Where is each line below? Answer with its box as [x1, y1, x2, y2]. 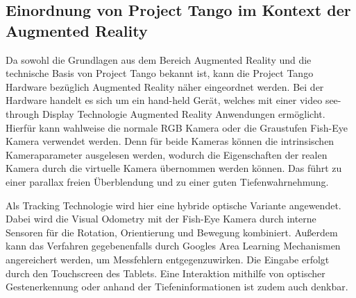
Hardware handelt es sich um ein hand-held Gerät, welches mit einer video [6, 93, 323, 107]
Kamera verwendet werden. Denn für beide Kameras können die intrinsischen [6, 134, 334, 148]
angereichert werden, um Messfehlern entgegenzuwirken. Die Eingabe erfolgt [6, 252, 330, 266]
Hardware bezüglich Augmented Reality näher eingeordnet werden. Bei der [6, 79, 324, 94]
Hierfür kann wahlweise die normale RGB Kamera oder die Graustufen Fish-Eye [6, 120, 348, 134]
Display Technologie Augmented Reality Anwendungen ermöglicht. [42, 106, 325, 121]
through [6, 106, 40, 121]
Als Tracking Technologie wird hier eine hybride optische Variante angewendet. [6, 198, 341, 212]
